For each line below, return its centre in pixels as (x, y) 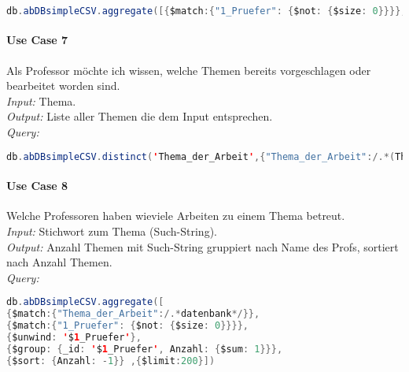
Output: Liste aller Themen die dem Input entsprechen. (140, 116)
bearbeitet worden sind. (63, 86)
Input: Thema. (41, 100)
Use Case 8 (37, 186)
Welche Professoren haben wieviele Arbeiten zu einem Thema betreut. (176, 216)
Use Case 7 (37, 40)
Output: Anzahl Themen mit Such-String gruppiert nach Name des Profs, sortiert (203, 246)
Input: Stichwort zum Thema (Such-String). (112, 231)
